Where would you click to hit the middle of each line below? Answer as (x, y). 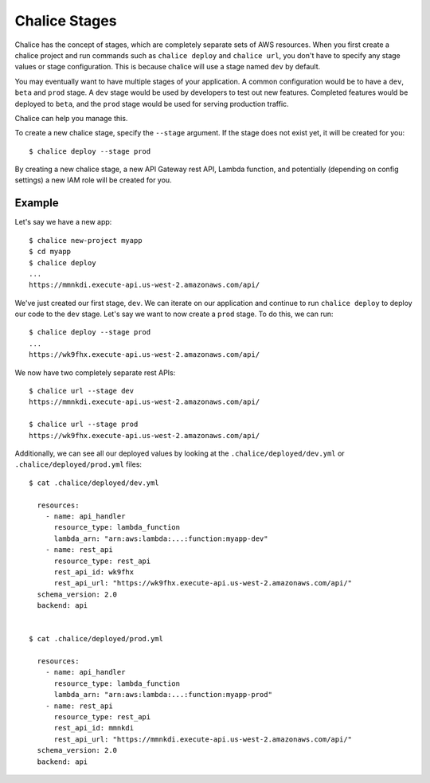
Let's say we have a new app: (63, 222)
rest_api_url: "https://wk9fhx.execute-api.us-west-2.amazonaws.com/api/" (203, 583)
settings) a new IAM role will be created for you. (93, 180)
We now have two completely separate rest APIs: (95, 372)
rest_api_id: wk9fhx (94, 572)
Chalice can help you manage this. (71, 118)
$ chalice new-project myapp (86, 240)
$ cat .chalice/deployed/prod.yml (96, 639)
